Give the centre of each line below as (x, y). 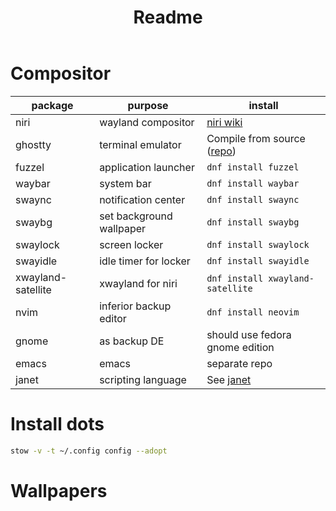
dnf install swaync (253, 199)
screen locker (131, 244)
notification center (142, 199)
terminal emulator (140, 144)
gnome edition (240, 347)
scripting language (143, 379)
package (52, 105)
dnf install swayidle (258, 260)
